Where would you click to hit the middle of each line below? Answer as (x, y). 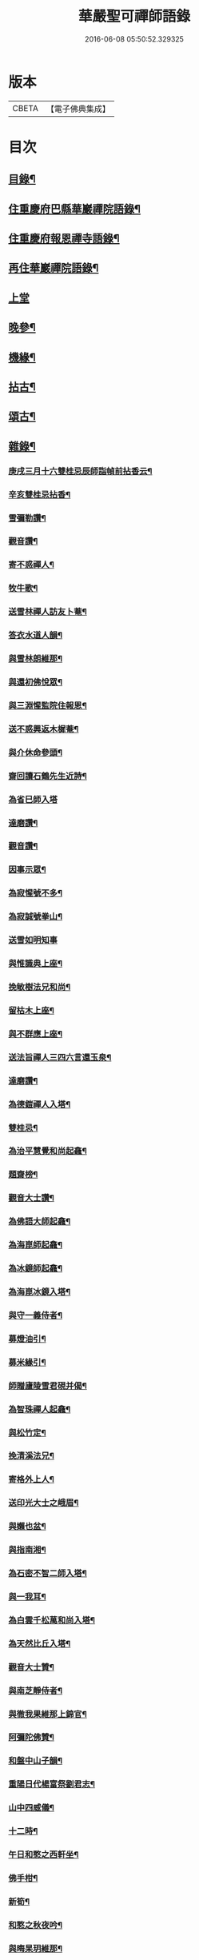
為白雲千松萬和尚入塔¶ (52, 1620)
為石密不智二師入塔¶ (48, 1574)
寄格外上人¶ (31, 1479)
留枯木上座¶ (31, 1010)
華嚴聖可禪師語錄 (134, 16)
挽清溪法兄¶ (31, 1456)
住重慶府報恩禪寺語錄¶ (64, 239)
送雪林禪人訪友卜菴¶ (48, 612)
